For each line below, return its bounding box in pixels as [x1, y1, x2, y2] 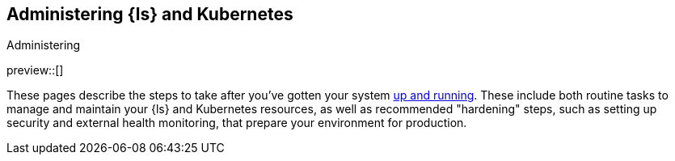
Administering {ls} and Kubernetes [6, 4, 293, 24]
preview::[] [6, 63, 64, 78]
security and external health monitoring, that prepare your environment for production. [6, 116, 467, 130]
